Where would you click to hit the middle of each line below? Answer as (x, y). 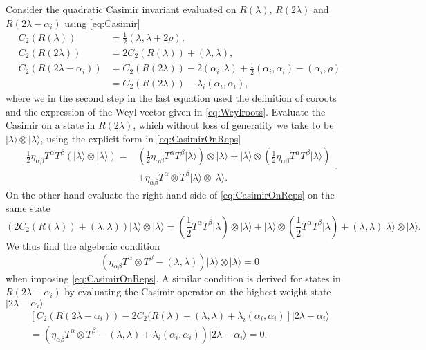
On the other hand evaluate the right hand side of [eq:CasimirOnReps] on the (170, 194)
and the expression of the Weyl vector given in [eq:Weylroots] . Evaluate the (166, 111)
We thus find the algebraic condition (83, 245)
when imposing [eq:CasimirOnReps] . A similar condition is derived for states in (173, 278)
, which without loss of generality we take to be (233, 125)
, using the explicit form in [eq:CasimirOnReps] (141, 138)
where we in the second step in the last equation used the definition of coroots (171, 98)
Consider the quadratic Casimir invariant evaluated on (121, 9)
